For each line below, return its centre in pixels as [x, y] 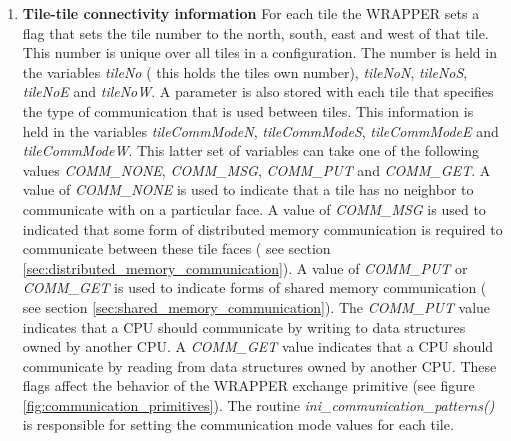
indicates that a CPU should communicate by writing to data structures [244, 326]
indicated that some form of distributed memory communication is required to [262, 228]
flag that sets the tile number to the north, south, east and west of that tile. [255, 32]
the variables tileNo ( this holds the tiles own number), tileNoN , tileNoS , [245, 71]
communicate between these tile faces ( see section [176, 248]
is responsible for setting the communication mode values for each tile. [238, 424]
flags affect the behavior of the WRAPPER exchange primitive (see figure [248, 385]
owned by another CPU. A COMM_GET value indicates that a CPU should [258, 346]
